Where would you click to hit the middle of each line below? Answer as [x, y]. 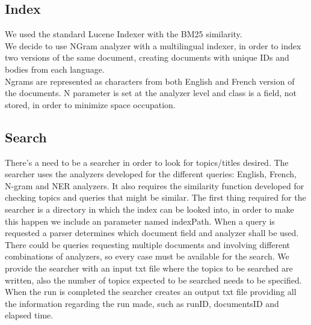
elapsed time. [29, 315]
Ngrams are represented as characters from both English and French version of [150, 81]
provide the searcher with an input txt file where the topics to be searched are [149, 268]
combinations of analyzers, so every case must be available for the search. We [147, 256]
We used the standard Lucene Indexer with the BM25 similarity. [124, 34]
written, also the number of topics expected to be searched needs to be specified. [153, 280]
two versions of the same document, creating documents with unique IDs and [147, 57]
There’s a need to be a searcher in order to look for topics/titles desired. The [147, 162]
